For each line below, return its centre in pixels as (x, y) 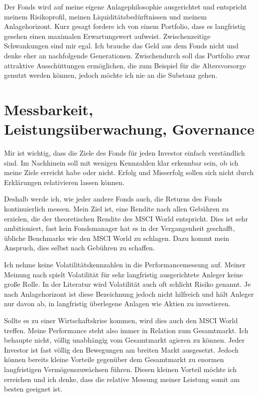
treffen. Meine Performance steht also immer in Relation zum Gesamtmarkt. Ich (126, 330)
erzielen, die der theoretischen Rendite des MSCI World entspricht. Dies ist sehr (126, 218)
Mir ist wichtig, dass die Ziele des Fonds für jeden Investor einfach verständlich (125, 153)
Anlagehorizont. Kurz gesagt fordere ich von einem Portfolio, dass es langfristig (125, 26)
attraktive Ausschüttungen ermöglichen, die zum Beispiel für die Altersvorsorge (125, 65)
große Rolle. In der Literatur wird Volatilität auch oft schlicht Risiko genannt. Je (128, 284)
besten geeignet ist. (33, 389)
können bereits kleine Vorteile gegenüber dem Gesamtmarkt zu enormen (114, 359)
